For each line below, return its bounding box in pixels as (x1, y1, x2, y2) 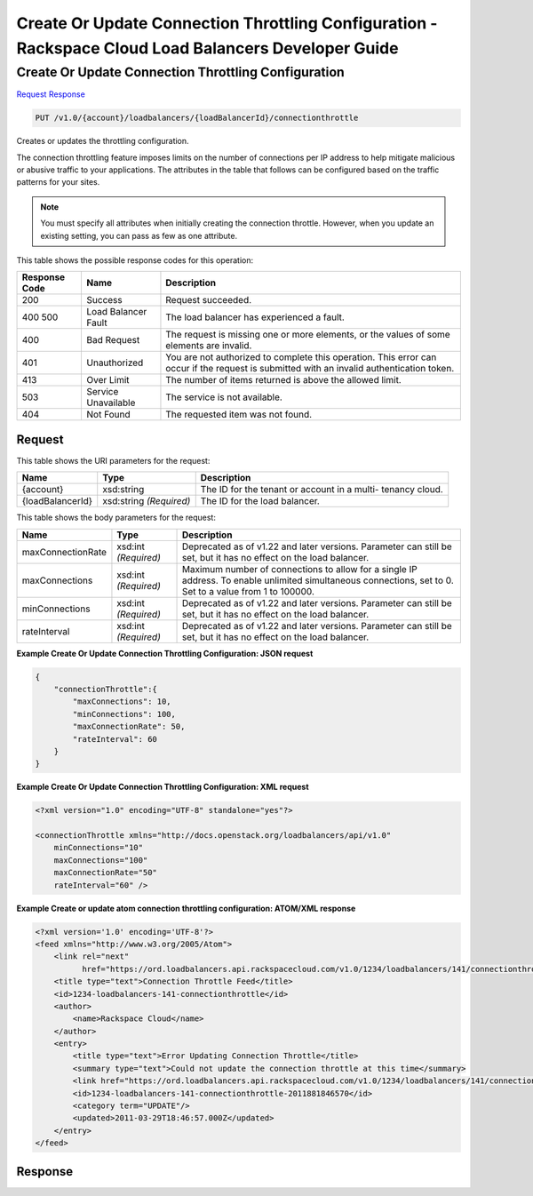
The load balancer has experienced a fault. (165, 311, 346, 323)
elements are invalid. (165, 339, 252, 352)
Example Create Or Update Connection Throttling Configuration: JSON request (16, 648, 314, 658)
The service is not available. (165, 391, 283, 403)
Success (86, 294, 123, 307)
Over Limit (86, 374, 130, 387)
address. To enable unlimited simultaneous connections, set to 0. (181, 574, 455, 586)
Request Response (16, 89, 86, 100)
